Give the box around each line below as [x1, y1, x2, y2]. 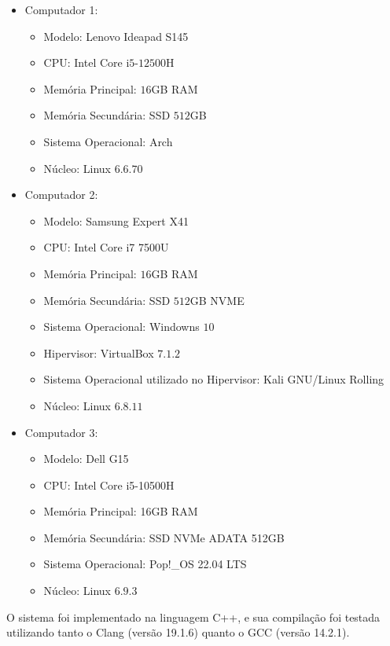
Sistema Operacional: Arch [43, 133, 173, 149]
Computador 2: [24, 186, 98, 203]
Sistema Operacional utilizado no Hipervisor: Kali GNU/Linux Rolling [43, 371, 384, 387]
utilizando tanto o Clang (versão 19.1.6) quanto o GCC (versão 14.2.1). [6, 624, 350, 640]
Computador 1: [24, 2, 98, 17]
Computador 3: [24, 424, 98, 440]
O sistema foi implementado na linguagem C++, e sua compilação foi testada [6, 608, 381, 625]
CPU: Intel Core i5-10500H [43, 476, 175, 493]
